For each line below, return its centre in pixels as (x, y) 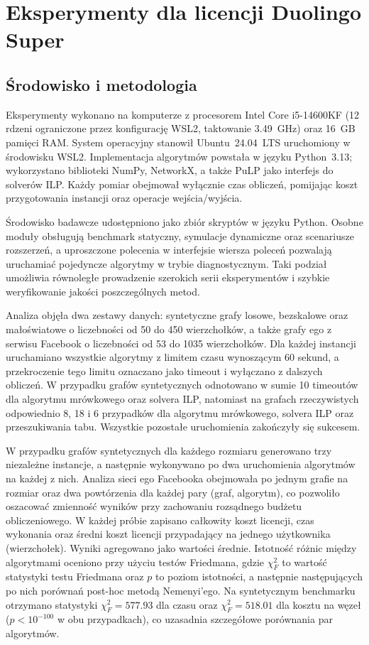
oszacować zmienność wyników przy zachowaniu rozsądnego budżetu (154, 506)
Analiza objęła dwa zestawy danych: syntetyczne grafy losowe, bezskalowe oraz (177, 315)
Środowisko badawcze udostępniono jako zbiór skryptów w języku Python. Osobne (184, 221)
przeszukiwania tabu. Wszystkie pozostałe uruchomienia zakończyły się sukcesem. (183, 427)
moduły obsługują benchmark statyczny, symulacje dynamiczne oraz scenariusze (180, 235)
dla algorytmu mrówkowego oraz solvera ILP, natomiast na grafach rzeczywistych (182, 399)
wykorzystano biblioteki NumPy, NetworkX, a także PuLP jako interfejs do (170, 170)
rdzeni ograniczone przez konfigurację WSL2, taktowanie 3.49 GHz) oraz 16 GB (181, 128)
